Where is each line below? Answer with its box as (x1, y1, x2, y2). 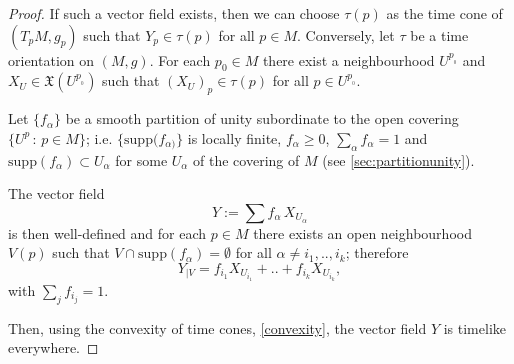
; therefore (345, 242, 409, 263)
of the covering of (193, 149, 300, 170)
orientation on (8, 49, 95, 70)
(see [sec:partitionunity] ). (322, 149, 475, 170)
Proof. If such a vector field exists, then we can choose (8, 3, 340, 23)
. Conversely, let (297, 24, 395, 45)
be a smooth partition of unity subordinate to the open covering (65, 108, 459, 129)
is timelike (443, 317, 506, 338)
